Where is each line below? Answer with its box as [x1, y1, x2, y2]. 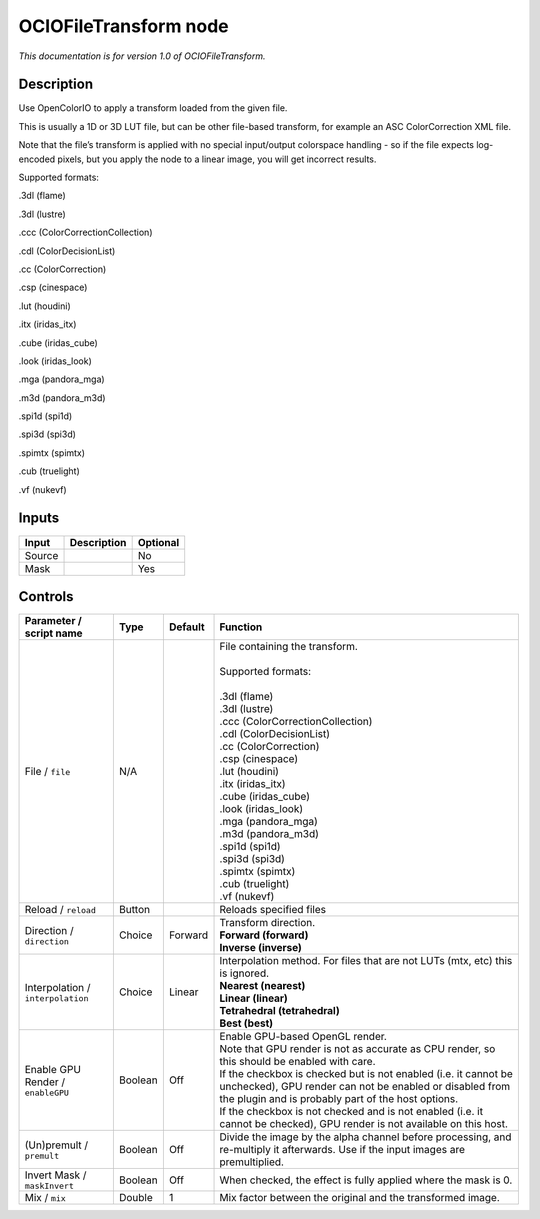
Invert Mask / [24, 1168, 87, 1182]
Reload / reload [24, 903, 97, 917]
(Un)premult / [24, 1138, 89, 1152]
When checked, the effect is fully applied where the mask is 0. [219, 1173, 513, 1187]
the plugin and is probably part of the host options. [219, 1092, 459, 1106]
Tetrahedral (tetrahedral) [219, 1004, 340, 1018]
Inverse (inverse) [219, 941, 302, 955]
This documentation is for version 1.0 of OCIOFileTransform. [18, 50, 266, 62]
